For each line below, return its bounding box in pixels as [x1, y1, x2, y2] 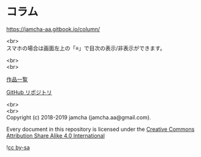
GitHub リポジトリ [6, 88, 52, 96]
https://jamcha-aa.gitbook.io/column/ [6, 25, 100, 33]
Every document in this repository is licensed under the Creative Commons [6, 125, 195, 133]
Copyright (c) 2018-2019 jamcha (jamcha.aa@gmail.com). [6, 113, 151, 121]
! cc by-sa [6, 144, 30, 151]
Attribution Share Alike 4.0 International [6, 131, 105, 139]
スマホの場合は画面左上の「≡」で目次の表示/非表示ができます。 [6, 44, 166, 52]
